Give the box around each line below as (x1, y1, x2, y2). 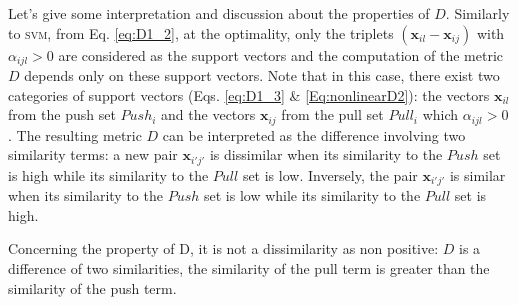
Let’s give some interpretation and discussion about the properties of (8, 3, 430, 23)
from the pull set (281, 104, 384, 125)
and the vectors (161, 104, 256, 125)
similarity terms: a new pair (8, 144, 178, 165)
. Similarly (445, 3, 510, 23)
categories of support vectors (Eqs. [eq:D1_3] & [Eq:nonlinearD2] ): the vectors (8, 84, 490, 105)
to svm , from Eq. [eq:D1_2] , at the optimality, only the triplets (8, 22, 394, 43)
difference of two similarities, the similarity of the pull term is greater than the (8, 257, 490, 278)
